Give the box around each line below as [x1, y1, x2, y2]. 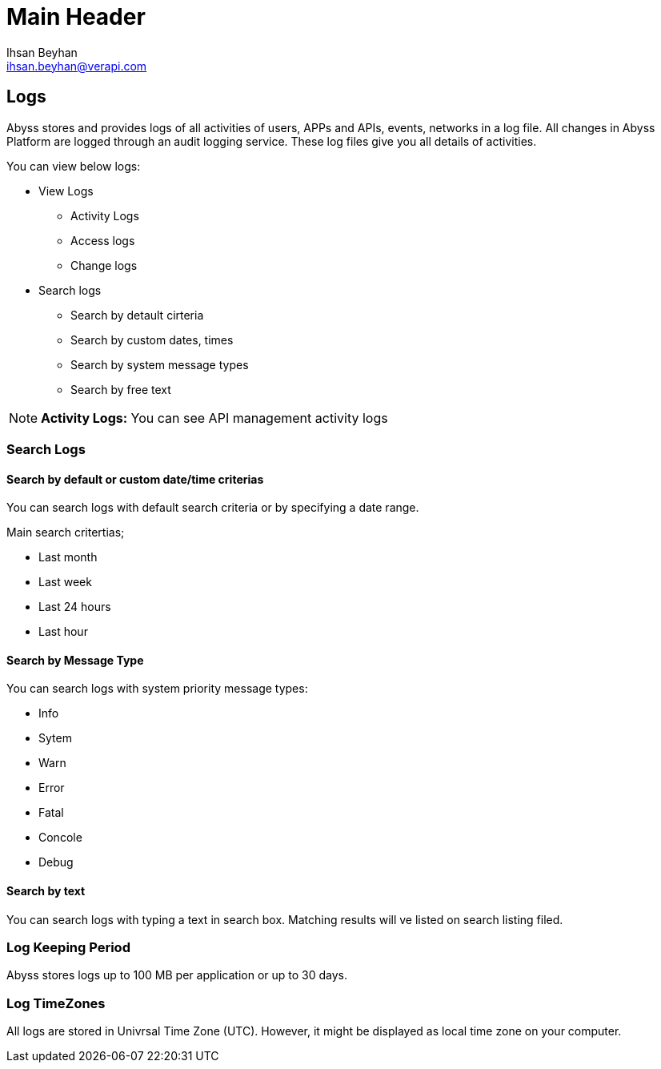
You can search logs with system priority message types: [6, 681, 308, 696]
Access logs [70, 233, 135, 247]
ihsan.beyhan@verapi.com [6, 58, 147, 73]
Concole [38, 830, 82, 845]
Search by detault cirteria [70, 307, 204, 322]
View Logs [38, 183, 94, 198]
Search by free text [70, 382, 171, 396]
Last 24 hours [38, 600, 111, 614]
